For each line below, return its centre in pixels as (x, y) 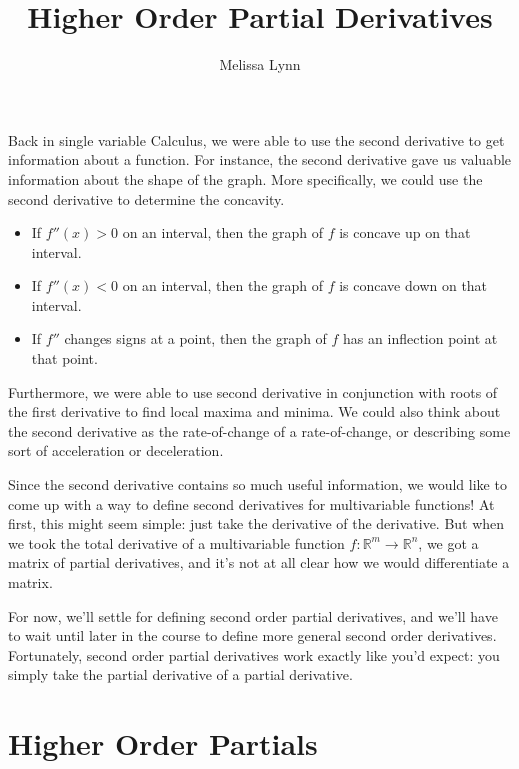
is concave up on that (405, 232)
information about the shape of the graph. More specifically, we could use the (245, 178)
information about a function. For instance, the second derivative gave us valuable (260, 159)
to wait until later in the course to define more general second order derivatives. (252, 635)
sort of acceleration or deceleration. (116, 450)
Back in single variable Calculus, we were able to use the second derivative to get (256, 139)
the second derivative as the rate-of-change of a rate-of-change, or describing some (259, 430)
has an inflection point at (420, 338)
